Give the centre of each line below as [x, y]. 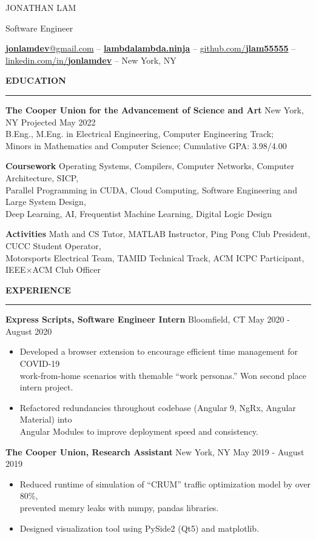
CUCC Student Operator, [53, 245]
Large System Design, [46, 202]
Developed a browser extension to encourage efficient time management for [159, 351]
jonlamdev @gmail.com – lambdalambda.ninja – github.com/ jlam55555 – [151, 48]
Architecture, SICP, [42, 177]
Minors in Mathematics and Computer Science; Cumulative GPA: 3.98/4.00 [146, 145]
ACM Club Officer [66, 269]
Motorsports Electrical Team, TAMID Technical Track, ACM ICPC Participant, [155, 257]
